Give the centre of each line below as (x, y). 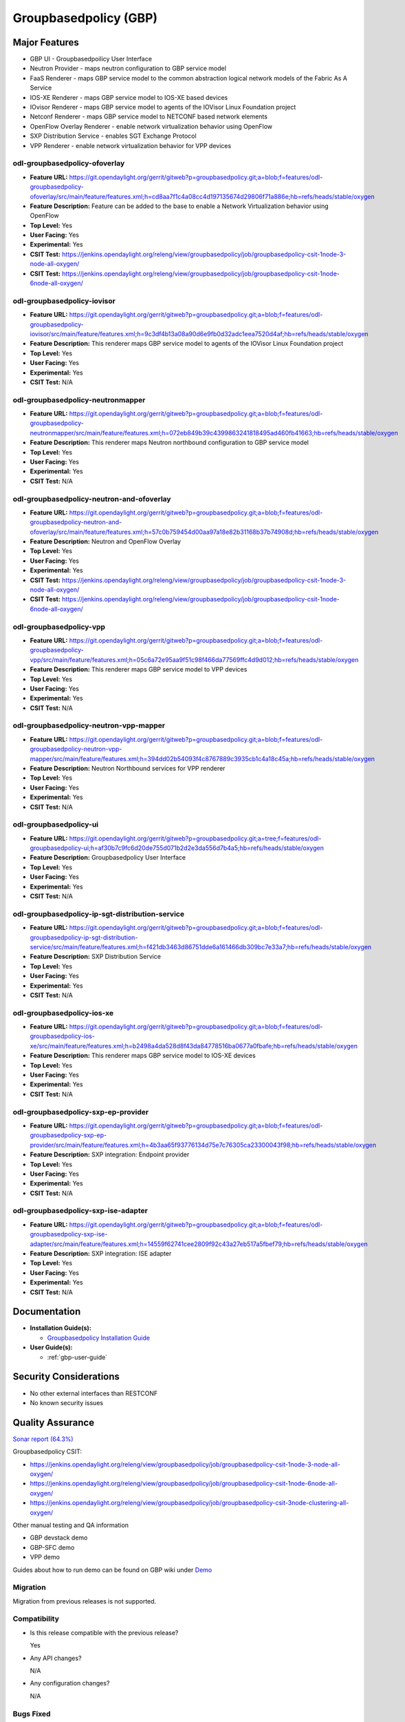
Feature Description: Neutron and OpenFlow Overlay (106, 541)
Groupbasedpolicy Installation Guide (99, 1338)
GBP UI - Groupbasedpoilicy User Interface (91, 59)
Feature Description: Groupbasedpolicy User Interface (108, 858)
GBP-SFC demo (52, 1547)
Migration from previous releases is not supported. (85, 1601)
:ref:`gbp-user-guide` (77, 1357)
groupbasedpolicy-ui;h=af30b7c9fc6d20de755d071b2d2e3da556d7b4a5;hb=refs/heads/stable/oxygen (177, 848)
